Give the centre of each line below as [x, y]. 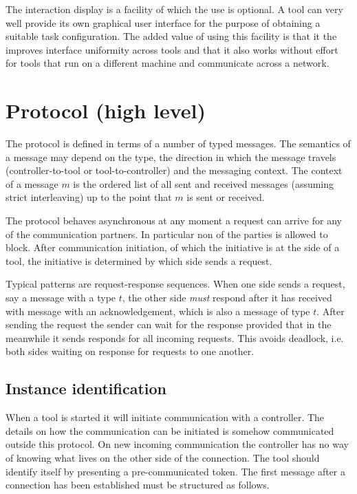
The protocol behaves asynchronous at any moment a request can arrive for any [174, 221]
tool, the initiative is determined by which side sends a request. [139, 260]
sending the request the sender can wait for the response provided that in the [169, 324]
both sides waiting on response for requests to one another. [130, 351]
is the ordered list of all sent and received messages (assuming [204, 183]
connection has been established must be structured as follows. [138, 485]
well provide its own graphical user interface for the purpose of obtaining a [163, 22]
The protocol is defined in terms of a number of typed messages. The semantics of [178, 143]
